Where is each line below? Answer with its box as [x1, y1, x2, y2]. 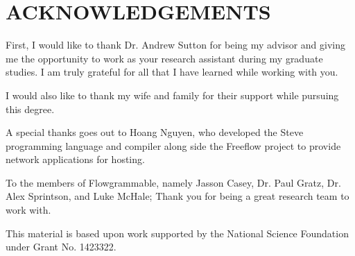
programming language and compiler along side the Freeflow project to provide [6, 138, 341, 153]
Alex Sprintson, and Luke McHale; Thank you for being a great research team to [6, 189, 349, 203]
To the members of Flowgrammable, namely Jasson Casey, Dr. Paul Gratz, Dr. [6, 175, 341, 189]
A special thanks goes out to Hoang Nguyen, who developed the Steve [6, 125, 304, 139]
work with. [6, 203, 51, 217]
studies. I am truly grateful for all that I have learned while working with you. [6, 65, 338, 79]
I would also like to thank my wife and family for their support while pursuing [6, 87, 339, 102]
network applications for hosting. [6, 152, 145, 167]
